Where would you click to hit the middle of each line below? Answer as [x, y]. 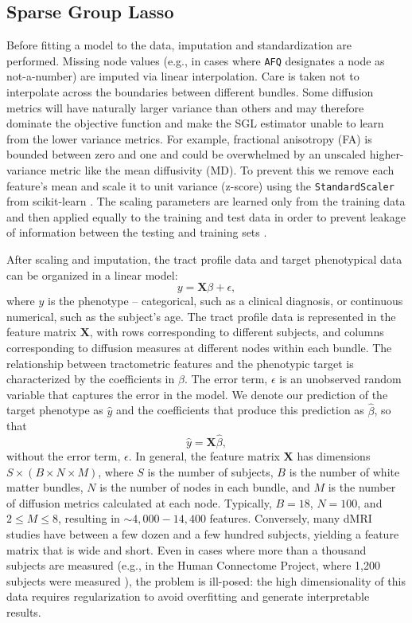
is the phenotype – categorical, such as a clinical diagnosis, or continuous [225, 301]
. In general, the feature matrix [204, 456]
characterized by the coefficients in [91, 379]
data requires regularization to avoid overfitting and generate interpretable [188, 596]
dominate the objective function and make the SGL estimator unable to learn [195, 123]
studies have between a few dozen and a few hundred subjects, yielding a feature [203, 533]
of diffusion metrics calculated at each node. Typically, [139, 502]
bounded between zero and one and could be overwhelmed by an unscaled [187, 154]
